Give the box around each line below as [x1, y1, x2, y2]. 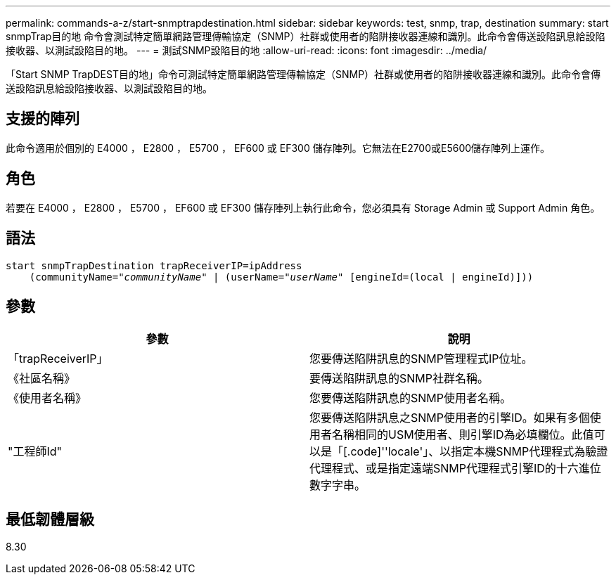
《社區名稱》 [8, 371, 76, 386]
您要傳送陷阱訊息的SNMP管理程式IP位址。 [309, 352, 533, 366]
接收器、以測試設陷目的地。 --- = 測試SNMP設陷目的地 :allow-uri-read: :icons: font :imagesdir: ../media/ [6, 44, 487, 56]
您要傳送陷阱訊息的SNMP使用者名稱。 [309, 391, 511, 406]
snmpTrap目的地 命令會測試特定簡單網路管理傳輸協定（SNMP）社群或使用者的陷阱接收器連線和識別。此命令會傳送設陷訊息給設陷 [6, 30, 605, 42]
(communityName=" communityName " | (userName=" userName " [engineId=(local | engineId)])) [29, 271, 534, 283]
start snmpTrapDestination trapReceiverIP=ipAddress [6, 259, 302, 271]
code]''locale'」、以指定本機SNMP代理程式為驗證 [350, 444, 608, 459]
